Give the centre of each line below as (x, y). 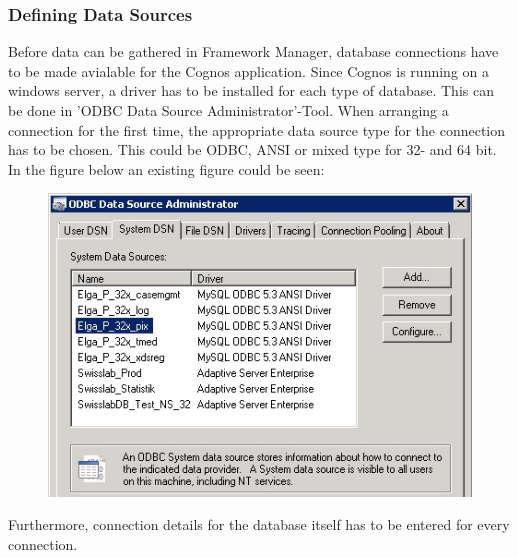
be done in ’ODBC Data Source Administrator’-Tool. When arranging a (228, 110)
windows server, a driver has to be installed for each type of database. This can (251, 90)
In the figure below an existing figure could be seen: (166, 168)
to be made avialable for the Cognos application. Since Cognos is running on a (248, 70)
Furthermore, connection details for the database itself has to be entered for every (259, 524)
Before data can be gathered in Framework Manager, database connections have (253, 51)
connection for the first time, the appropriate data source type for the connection (257, 129)
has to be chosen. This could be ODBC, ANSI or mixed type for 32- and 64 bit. (252, 149)
